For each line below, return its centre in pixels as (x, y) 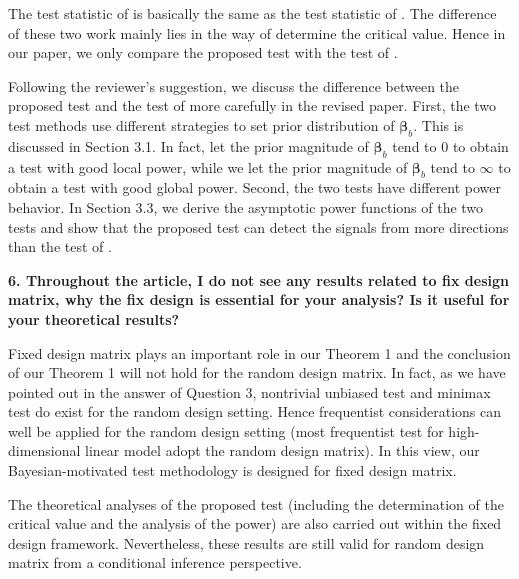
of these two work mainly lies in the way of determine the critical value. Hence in (257, 32)
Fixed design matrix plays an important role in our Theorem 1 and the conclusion (259, 352)
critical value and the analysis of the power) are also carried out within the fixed (255, 523)
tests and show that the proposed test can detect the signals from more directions (258, 226)
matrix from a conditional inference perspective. (155, 562)
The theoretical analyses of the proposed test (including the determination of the (256, 503)
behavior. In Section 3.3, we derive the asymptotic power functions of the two (246, 206)
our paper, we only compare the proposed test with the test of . (203, 52)
